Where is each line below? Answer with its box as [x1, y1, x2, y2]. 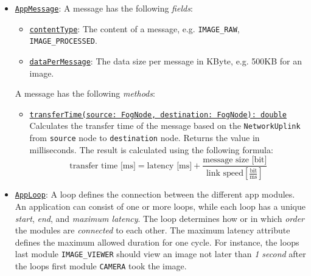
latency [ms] [147, 161, 192, 170]
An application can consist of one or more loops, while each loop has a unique [15, 199, 306, 212]
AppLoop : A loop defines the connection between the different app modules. [15, 188, 295, 201]
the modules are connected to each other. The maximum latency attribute [15, 224, 290, 236]
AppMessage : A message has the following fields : [15, 2, 193, 14]
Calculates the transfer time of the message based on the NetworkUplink [29, 119, 301, 132]
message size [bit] [203, 156, 267, 165]
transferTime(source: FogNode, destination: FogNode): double [29, 110, 287, 119]
